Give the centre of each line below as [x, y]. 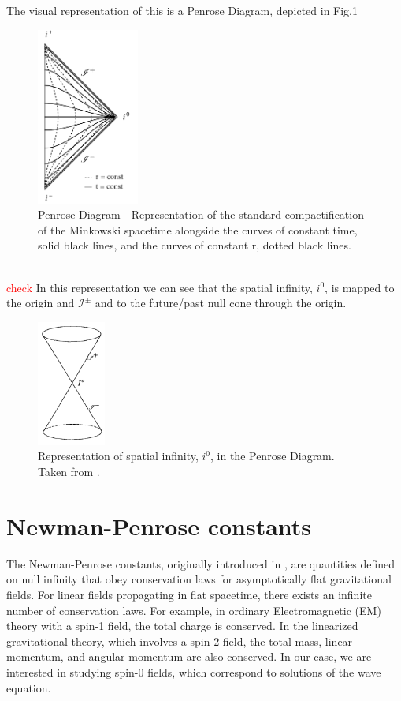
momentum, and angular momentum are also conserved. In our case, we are [189, 656]
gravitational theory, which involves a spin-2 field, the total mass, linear [180, 641]
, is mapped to [360, 287]
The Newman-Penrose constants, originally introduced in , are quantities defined [201, 563]
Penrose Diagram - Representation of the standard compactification [201, 214]
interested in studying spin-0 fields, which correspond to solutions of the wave [194, 671]
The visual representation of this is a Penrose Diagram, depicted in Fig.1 [182, 10]
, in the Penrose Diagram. [273, 456]
